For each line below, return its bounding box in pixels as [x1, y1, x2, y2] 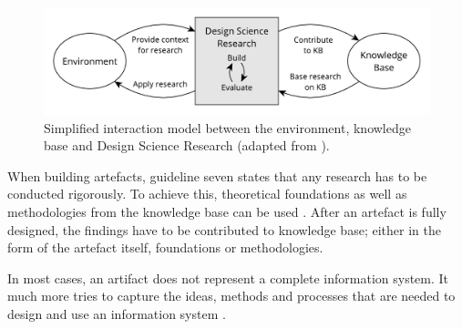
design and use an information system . [7, 303, 226, 323]
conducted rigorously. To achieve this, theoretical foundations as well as [7, 184, 407, 203]
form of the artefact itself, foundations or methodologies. [7, 238, 323, 257]
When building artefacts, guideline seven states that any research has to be [7, 166, 427, 185]
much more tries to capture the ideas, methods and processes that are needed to [7, 286, 456, 305]
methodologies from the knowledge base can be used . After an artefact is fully [7, 201, 447, 221]
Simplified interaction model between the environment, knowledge [44, 118, 411, 137]
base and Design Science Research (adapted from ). [44, 136, 330, 155]
